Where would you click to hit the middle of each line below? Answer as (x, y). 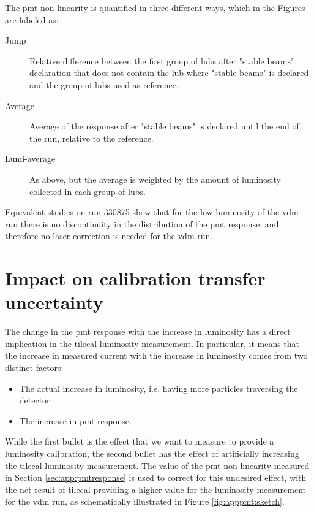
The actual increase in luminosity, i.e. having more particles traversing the (159, 388)
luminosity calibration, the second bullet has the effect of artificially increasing (152, 453)
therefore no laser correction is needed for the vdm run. (109, 236)
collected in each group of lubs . (88, 191)
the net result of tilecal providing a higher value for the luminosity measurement (156, 489)
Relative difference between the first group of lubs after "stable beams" (162, 60)
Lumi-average (30, 159)
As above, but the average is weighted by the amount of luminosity (155, 179)
